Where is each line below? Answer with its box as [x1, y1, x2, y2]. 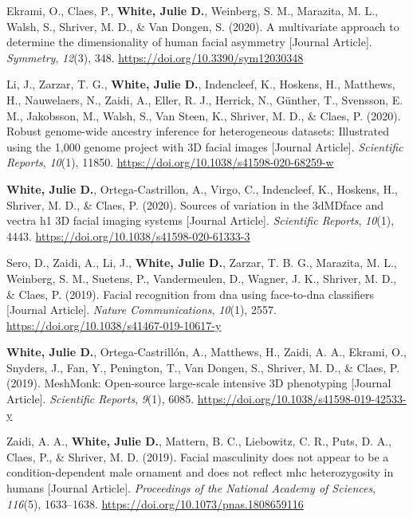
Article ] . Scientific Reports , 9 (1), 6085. [6, 390, 195, 407]
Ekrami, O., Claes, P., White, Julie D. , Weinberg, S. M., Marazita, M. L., [6, 2, 378, 18]
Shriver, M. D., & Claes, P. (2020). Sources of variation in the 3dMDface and [6, 196, 384, 213]
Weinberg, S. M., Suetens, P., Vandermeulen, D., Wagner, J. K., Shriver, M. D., [6, 269, 397, 286]
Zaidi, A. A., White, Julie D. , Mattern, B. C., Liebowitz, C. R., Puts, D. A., [6, 433, 391, 449]
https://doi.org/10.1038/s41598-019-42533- [197, 390, 407, 407]
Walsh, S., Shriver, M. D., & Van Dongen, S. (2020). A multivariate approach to [6, 18, 399, 34]
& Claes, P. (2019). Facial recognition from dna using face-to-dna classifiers [6, 285, 374, 302]
